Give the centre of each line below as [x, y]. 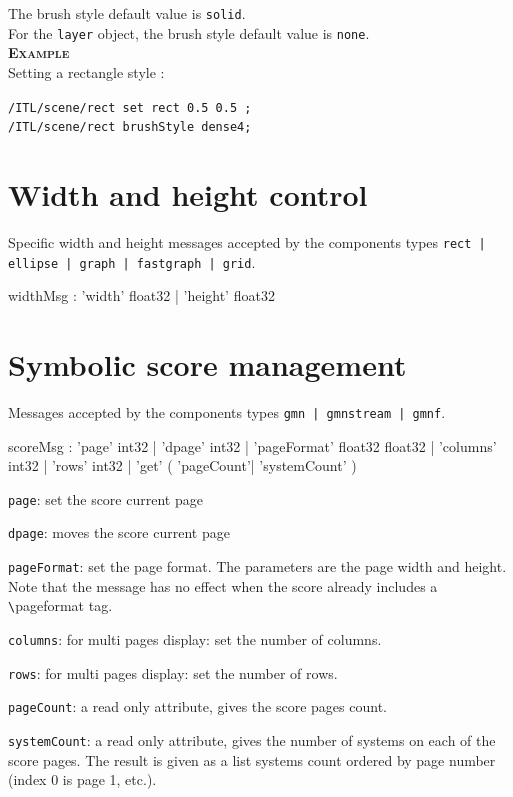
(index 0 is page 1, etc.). [82, 779]
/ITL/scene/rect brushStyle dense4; [130, 127]
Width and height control [188, 194]
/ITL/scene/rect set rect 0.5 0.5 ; [130, 107]
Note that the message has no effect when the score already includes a [223, 585]
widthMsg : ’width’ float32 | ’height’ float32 [141, 295]
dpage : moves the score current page [119, 532]
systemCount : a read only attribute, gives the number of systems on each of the [252, 740]
